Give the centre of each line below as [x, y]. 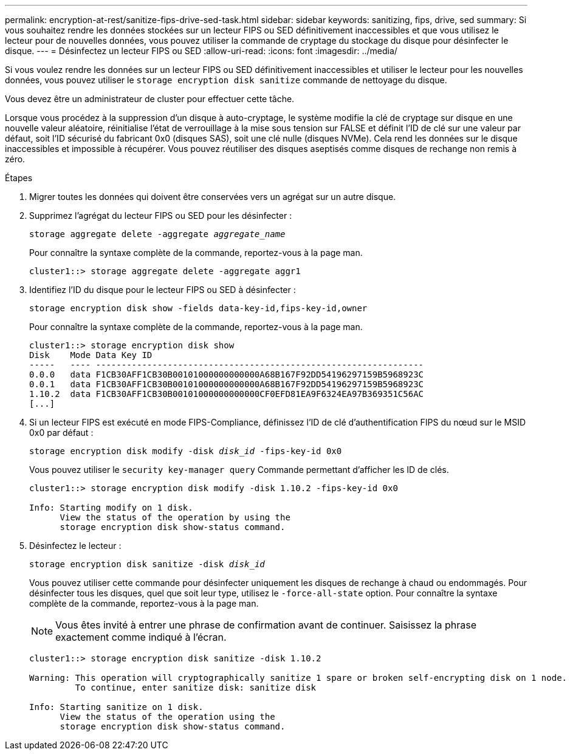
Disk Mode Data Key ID [91, 355]
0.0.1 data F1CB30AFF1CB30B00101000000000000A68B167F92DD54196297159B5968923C [227, 384]
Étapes [19, 178]
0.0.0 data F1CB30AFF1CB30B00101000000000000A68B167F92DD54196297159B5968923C [227, 374]
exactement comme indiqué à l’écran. [141, 637]
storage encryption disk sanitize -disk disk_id [147, 564]
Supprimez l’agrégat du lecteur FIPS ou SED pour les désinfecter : [161, 215]
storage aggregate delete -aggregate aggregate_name [157, 234]
